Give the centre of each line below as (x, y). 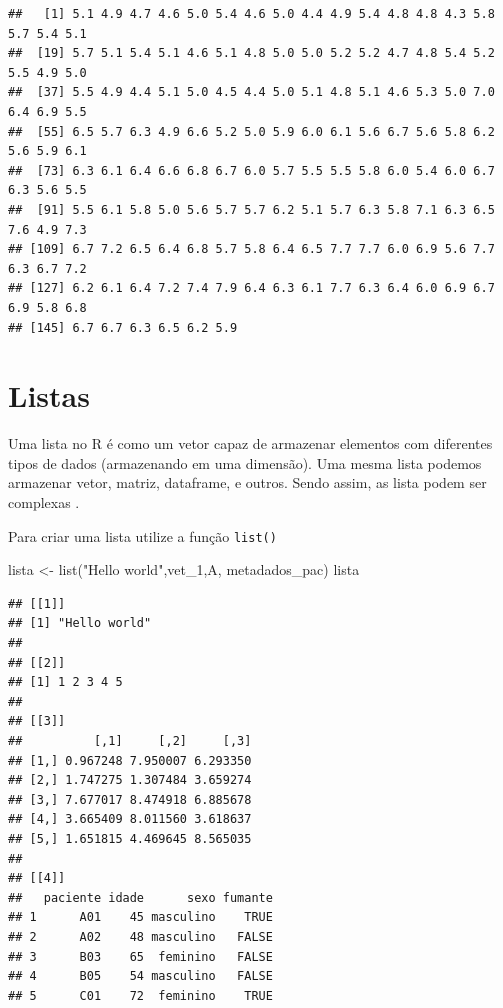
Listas (49, 395)
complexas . (44, 502)
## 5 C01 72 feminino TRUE (140, 995)
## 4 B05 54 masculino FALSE (140, 976)
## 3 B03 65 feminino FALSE (140, 956)
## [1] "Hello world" (80, 623)
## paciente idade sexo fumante (140, 897)
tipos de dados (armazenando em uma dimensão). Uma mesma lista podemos (245, 462)
